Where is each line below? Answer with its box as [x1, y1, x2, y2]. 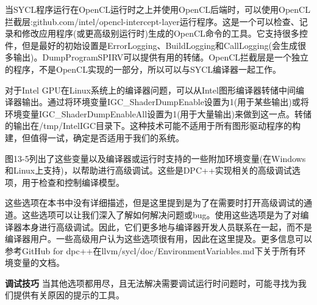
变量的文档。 [13, 256, 65, 269]
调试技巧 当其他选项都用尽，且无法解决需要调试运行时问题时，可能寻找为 [5, 276, 298, 289]
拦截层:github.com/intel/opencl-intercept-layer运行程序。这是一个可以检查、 [5, 15, 299, 28]
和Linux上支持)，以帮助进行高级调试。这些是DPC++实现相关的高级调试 [5, 164, 292, 177]
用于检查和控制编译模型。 [21, 175, 124, 188]
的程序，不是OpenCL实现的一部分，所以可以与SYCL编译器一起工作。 [5, 62, 282, 75]
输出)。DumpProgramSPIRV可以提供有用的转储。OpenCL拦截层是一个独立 [13, 51, 309, 64]
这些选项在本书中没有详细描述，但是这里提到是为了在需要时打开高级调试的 [5, 196, 304, 209]
